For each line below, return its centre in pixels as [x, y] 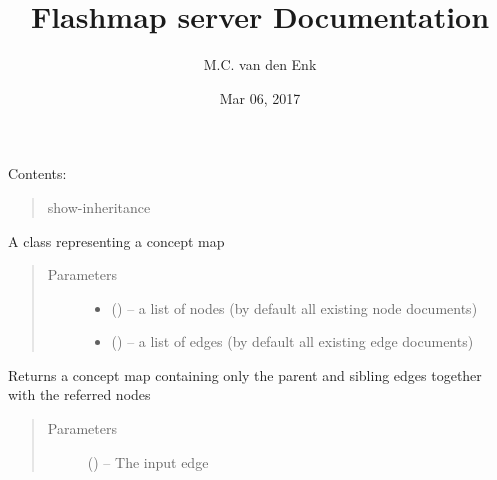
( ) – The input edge [148, 461]
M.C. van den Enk [260, 64]
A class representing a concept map [116, 240]
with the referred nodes [79, 394]
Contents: [37, 173]
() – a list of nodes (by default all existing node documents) [294, 307]
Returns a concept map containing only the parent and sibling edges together [245, 374]
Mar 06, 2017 [260, 97]
